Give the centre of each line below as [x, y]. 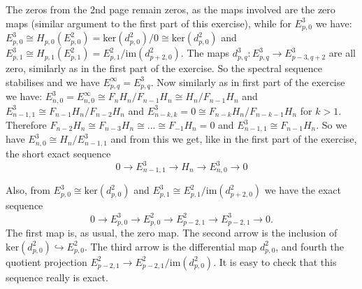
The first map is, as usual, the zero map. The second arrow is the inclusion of [172, 232]
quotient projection [46, 261]
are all [342, 53]
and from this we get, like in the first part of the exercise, [234, 139]
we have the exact [303, 190]
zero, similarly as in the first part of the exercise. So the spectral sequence [164, 68]
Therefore [26, 125]
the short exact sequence [58, 153]
